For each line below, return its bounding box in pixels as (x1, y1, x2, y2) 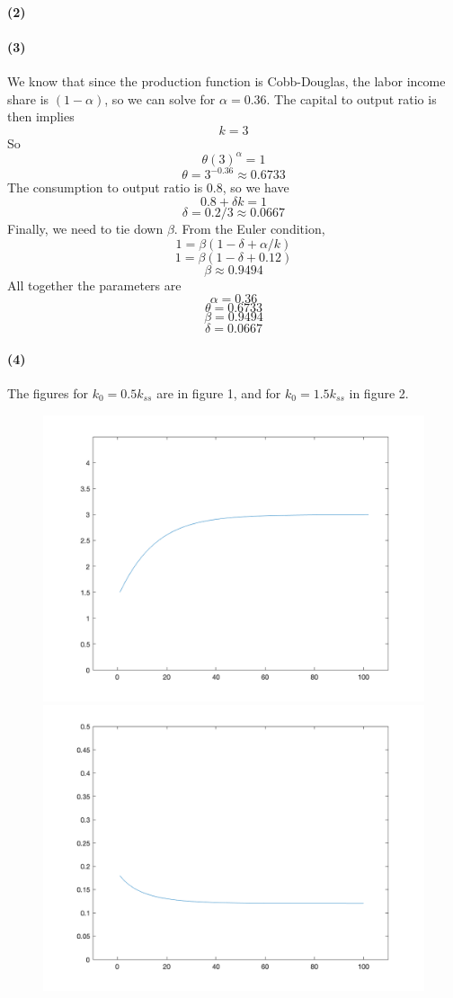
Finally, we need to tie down (7, 218, 164, 237)
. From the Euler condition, (173, 218, 325, 237)
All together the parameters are (7, 275, 182, 294)
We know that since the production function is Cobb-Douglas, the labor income (7, 71, 446, 90)
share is (7, 89, 49, 108)
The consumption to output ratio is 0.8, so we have (7, 178, 289, 197)
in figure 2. (349, 383, 409, 402)
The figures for (7, 383, 88, 402)
